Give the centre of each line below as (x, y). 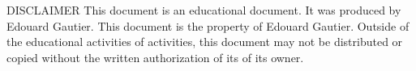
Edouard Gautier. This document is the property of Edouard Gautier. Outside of (208, 25)
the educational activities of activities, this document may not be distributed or (205, 42)
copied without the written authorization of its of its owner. (155, 57)
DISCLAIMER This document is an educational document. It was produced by (204, 10)
